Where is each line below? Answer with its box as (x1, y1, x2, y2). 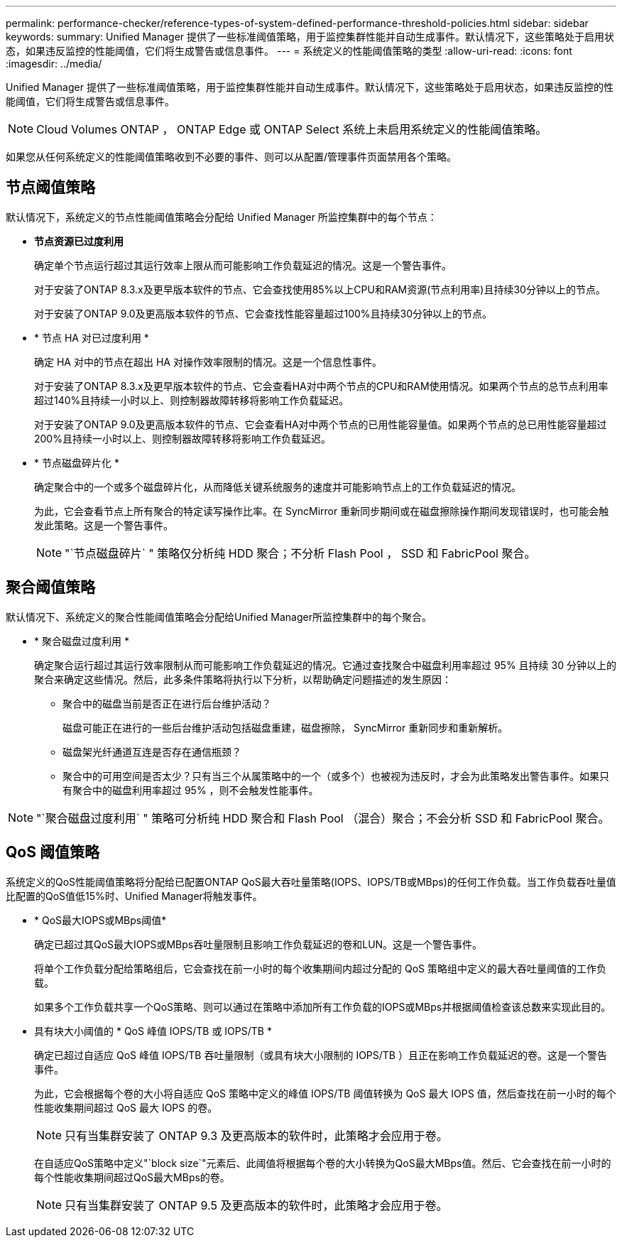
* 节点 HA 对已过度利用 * (34, 331, 149, 344)
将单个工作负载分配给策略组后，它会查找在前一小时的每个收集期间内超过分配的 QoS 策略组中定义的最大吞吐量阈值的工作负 (34, 962, 606, 975)
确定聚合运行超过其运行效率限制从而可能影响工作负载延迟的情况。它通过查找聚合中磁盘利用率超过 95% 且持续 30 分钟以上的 (34, 658, 616, 671)
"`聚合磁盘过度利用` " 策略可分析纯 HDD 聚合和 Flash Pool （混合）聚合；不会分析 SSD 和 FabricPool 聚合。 (36, 810, 610, 825)
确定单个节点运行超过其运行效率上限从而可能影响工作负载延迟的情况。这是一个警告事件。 (34, 259, 452, 271)
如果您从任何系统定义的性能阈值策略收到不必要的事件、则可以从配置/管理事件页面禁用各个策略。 (6, 151, 457, 163)
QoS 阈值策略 (6, 843, 99, 862)
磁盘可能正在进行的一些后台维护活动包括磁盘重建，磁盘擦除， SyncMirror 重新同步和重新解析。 (62, 721, 508, 734)
